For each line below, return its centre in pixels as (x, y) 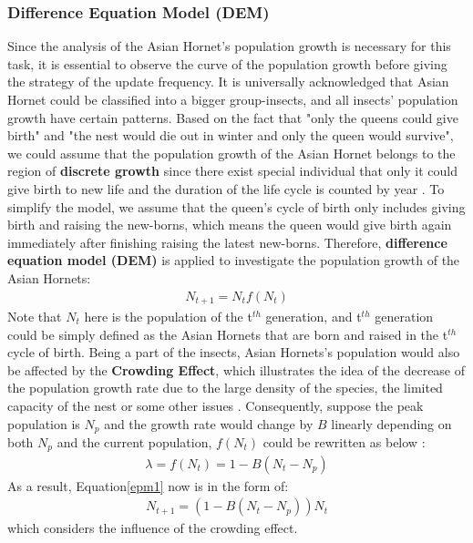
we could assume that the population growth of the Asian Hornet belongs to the (231, 153)
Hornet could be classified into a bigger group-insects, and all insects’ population (233, 99)
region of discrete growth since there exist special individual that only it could (233, 171)
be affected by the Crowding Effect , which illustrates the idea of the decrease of (236, 369)
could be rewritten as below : (344, 442)
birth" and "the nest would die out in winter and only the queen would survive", (231, 135)
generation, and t (314, 317)
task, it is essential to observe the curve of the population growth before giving (227, 63)
